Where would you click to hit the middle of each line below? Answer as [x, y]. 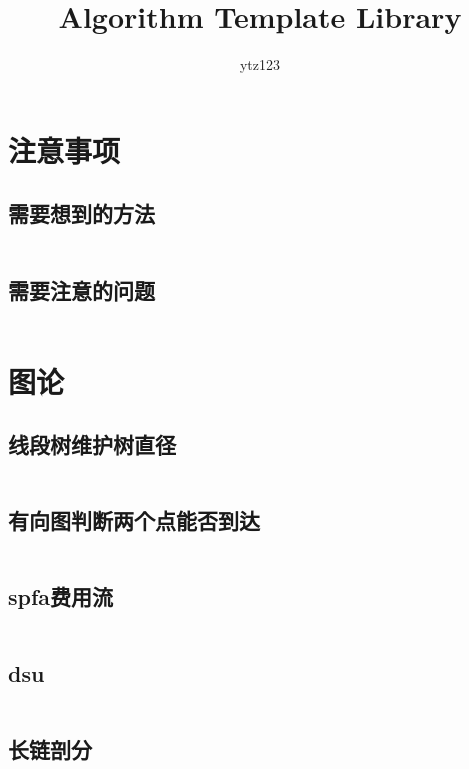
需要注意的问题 [81, 289]
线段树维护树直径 [92, 444]
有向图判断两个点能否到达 [134, 520]
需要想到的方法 [81, 213]
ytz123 [260, 64]
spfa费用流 [61, 596]
